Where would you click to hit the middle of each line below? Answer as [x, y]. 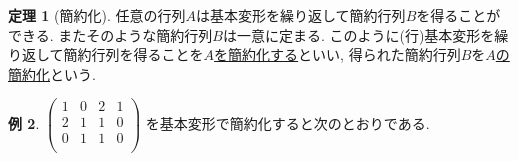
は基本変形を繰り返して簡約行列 [301, 15]
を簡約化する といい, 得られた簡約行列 [337, 54]
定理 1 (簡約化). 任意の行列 [97, 15]
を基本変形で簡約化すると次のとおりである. [287, 122]
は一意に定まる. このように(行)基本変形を [358, 34]
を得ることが [458, 15]
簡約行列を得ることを [133, 54]
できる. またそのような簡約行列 [110, 34]
